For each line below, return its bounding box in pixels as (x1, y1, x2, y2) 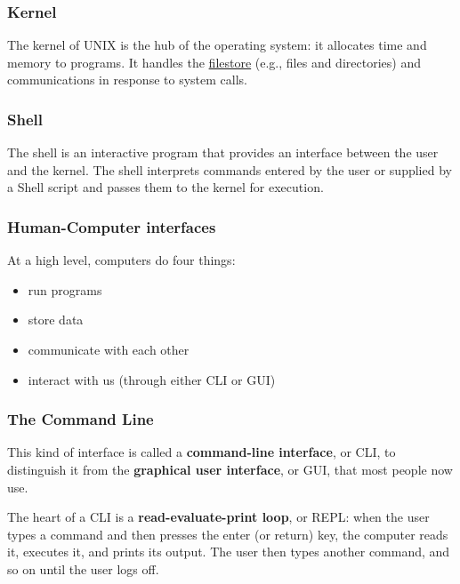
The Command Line (7, 408, 154, 430)
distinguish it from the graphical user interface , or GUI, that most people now (7, 460, 453, 478)
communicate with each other (28, 340, 190, 358)
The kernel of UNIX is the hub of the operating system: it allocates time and (7, 36, 427, 54)
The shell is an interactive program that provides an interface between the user (7, 143, 439, 162)
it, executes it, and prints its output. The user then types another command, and (7, 542, 450, 561)
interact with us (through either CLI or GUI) (28, 370, 276, 388)
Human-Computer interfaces (7, 215, 216, 237)
